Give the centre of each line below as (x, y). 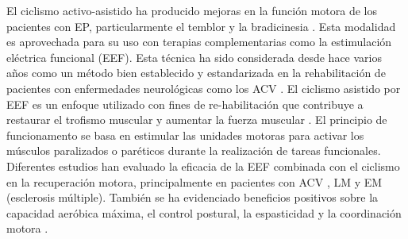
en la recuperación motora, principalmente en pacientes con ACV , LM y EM (194, 181)
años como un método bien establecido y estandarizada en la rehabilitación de (196, 73)
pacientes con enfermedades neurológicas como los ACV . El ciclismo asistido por (204, 88)
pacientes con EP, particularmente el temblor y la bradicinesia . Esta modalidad (201, 26)
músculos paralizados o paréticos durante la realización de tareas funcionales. (194, 150)
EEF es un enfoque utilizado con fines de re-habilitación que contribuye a (185, 104)
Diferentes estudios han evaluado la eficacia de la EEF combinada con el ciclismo (203, 166)
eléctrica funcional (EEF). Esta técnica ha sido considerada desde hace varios (194, 57)
